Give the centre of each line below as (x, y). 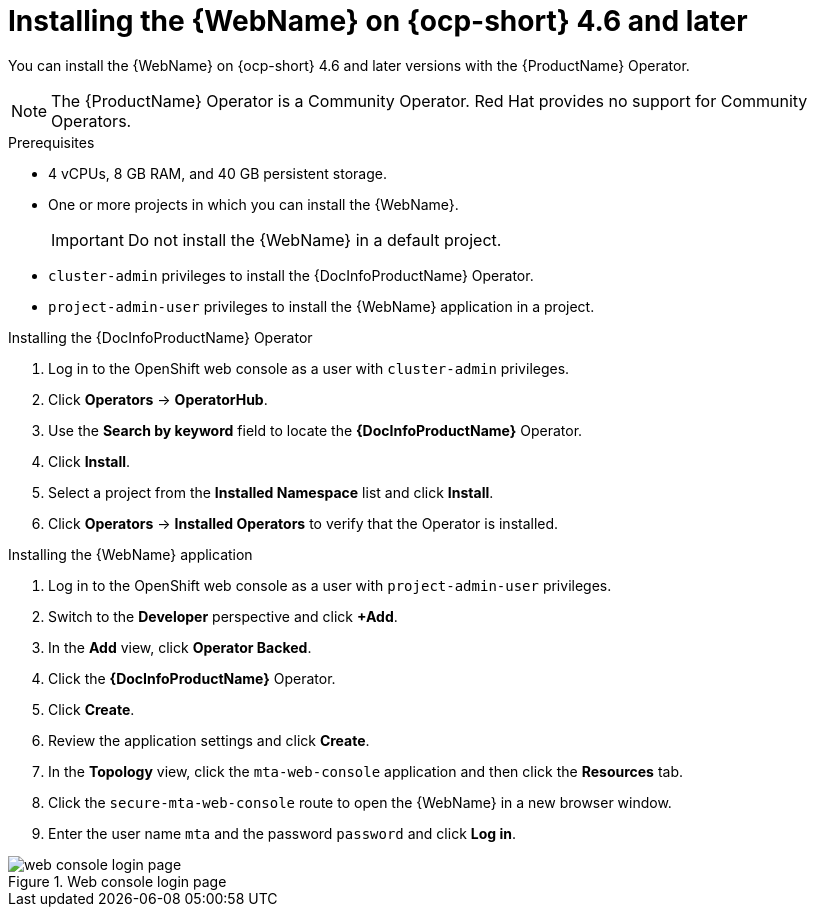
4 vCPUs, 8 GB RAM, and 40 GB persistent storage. (217, 173)
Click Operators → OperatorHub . (158, 399)
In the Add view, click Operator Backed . (180, 647)
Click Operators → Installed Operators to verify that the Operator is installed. (303, 523)
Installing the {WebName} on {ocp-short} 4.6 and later (378, 21)
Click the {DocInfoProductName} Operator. (192, 678)
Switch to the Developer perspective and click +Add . (223, 616)
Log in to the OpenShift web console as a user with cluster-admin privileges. (309, 368)
